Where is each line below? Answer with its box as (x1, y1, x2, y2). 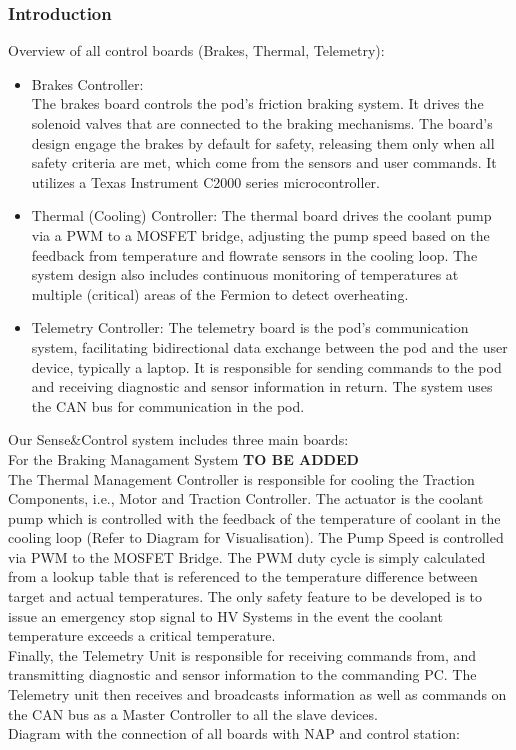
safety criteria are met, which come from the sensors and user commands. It (31, 152, 497, 173)
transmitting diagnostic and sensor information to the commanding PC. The (8, 664, 477, 685)
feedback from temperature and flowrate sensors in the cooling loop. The (31, 244, 478, 265)
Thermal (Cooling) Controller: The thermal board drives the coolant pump (31, 205, 492, 226)
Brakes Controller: (31, 73, 144, 94)
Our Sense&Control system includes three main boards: (8, 429, 349, 450)
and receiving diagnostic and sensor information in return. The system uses (31, 376, 493, 397)
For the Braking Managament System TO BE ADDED (8, 448, 359, 469)
